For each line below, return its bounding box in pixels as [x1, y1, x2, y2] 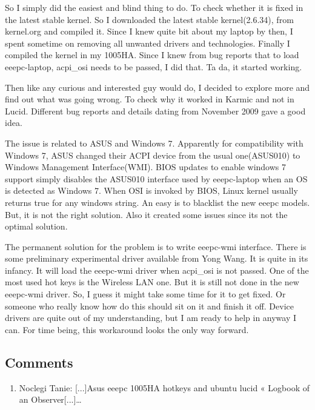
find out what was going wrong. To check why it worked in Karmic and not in [5, 93, 294, 105]
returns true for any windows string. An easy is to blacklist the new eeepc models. [5, 196, 310, 208]
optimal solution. [5, 220, 68, 233]
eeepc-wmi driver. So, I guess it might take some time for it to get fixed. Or [5, 288, 286, 300]
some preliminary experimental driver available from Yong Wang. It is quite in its [5, 252, 308, 265]
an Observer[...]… [19, 393, 82, 406]
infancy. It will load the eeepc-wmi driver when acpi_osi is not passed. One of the [5, 263, 309, 276]
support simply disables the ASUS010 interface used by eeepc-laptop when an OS [5, 172, 308, 185]
